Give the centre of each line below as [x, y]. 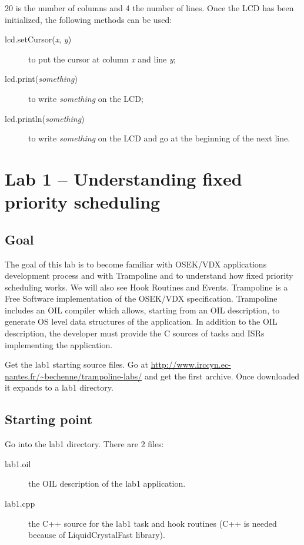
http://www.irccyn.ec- [191, 364]
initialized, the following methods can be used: [88, 19]
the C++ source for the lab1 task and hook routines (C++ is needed [153, 523]
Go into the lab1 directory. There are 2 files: [84, 444]
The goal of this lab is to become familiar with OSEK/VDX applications [136, 264]
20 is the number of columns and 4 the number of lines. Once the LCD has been [149, 8]
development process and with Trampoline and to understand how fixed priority [149, 275]
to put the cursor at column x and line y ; [102, 59]
